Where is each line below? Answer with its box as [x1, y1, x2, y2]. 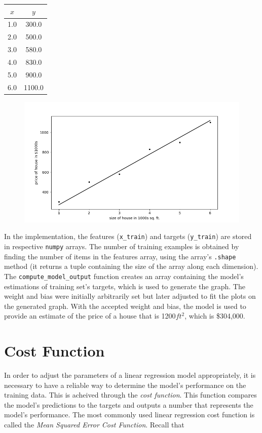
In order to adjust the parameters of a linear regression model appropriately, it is [4, 370, 256, 380]
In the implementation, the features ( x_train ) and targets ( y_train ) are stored [4, 231, 252, 242]
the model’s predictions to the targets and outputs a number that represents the [4, 399, 253, 410]
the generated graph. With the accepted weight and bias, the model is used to [4, 300, 246, 311]
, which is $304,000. [184, 310, 245, 321]
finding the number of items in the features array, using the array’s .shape [4, 251, 236, 261]
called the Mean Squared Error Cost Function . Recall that [4, 419, 184, 429]
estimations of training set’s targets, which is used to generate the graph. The [4, 281, 245, 291]
